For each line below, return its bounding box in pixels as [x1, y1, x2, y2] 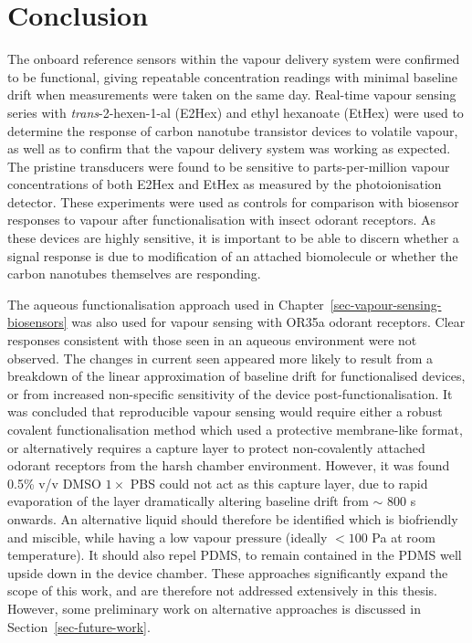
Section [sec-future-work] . [7, 617, 151, 636]
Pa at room [372, 527, 435, 546]
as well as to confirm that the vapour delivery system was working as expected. [7, 139, 451, 158]
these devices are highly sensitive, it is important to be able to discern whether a [7, 228, 459, 248]
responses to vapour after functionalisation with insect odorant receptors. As [7, 210, 436, 229]
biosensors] [7, 312, 68, 332]
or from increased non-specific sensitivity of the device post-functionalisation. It [7, 384, 453, 403]
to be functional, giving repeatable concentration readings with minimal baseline [7, 67, 458, 86]
